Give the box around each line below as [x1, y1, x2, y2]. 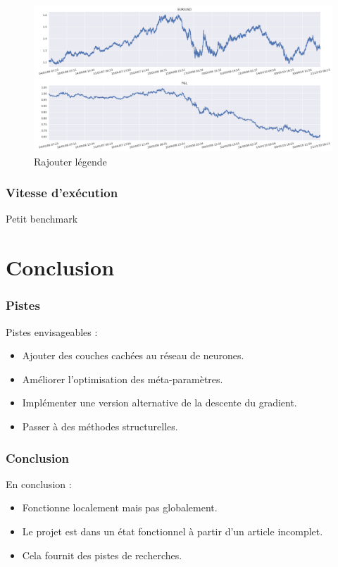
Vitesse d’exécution [6, 184, 118, 201]
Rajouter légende [34, 154, 107, 168]
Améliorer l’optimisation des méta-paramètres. [22, 371, 223, 386]
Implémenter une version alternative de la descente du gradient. [22, 395, 297, 410]
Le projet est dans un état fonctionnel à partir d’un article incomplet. [22, 524, 323, 538]
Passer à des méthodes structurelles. [22, 419, 178, 433]
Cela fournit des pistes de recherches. [22, 547, 182, 562]
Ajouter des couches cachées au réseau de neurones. [22, 348, 244, 363]
